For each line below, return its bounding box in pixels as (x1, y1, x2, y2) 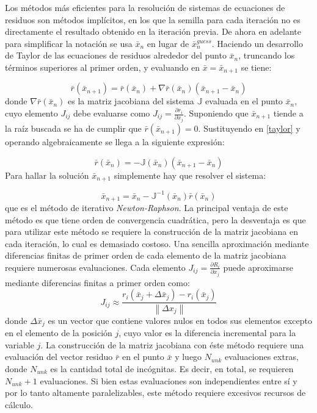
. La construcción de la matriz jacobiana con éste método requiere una (40, 338, 304, 351)
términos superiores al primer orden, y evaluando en (5, 60, 200, 73)
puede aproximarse (223, 260, 293, 273)
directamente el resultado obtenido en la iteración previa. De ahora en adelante (5, 25, 302, 38)
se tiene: (241, 60, 272, 73)
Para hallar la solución (5, 168, 89, 181)
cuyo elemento (5, 107, 58, 120)
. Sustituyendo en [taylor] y (198, 121, 301, 134)
